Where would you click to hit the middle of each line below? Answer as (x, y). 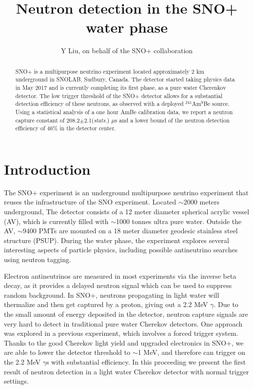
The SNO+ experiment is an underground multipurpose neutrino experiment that (126, 192)
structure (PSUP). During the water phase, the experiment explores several (117, 240)
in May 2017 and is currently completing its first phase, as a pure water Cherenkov (121, 88)
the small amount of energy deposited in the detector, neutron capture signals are (126, 314)
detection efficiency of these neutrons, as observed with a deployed (99, 104)
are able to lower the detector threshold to (67, 352)
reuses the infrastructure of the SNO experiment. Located (90, 202)
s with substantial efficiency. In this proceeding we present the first (146, 361)
